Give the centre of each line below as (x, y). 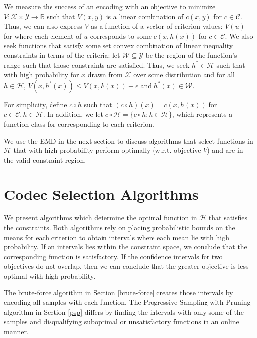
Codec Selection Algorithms (101, 194)
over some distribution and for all (184, 74)
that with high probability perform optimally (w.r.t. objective (107, 150)
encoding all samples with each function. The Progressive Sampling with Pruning (127, 302)
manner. (16, 331)
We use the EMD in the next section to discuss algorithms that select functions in (128, 140)
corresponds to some (121, 35)
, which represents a (202, 114)
